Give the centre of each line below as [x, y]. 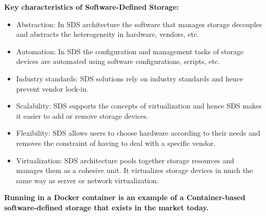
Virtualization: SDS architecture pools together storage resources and [125, 160]
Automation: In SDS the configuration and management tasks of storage [130, 51]
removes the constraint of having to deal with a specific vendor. [116, 143]
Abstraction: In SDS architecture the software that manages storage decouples [139, 24]
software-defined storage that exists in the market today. [106, 207]
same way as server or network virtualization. [87, 180]
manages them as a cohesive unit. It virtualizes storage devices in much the [135, 170]
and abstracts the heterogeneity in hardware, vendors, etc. [108, 34]
